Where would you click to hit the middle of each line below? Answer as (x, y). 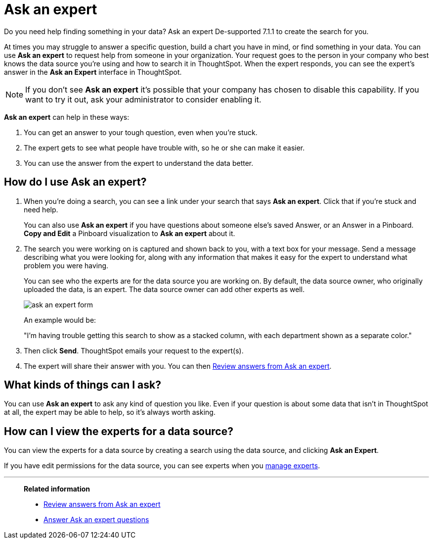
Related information (57, 489)
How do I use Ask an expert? (75, 182)
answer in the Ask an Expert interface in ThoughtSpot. (93, 72)
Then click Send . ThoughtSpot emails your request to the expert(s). (134, 350)
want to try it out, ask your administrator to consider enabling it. (143, 99)
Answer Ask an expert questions (96, 520)
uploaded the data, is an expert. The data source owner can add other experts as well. (164, 289)
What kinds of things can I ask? (83, 385)
